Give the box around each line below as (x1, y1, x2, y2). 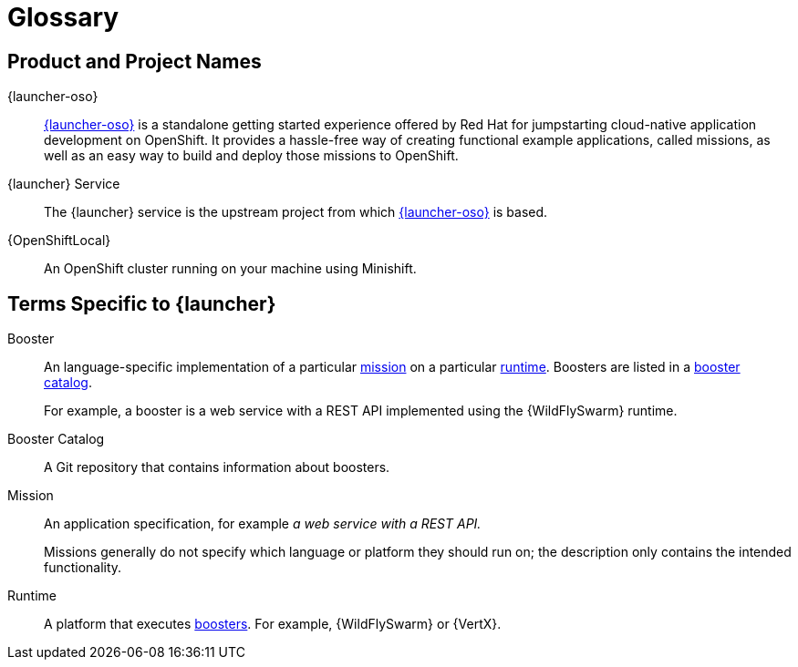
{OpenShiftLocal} (7, 232, 111, 249)
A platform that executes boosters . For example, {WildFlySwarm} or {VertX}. (44, 616, 502, 632)
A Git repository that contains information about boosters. (44, 459, 390, 476)
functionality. (44, 559, 122, 576)
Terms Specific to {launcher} (7, 292, 276, 315)
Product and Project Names (7, 49, 262, 73)
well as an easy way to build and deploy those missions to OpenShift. (44, 148, 459, 164)
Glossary (7, 2, 119, 33)
